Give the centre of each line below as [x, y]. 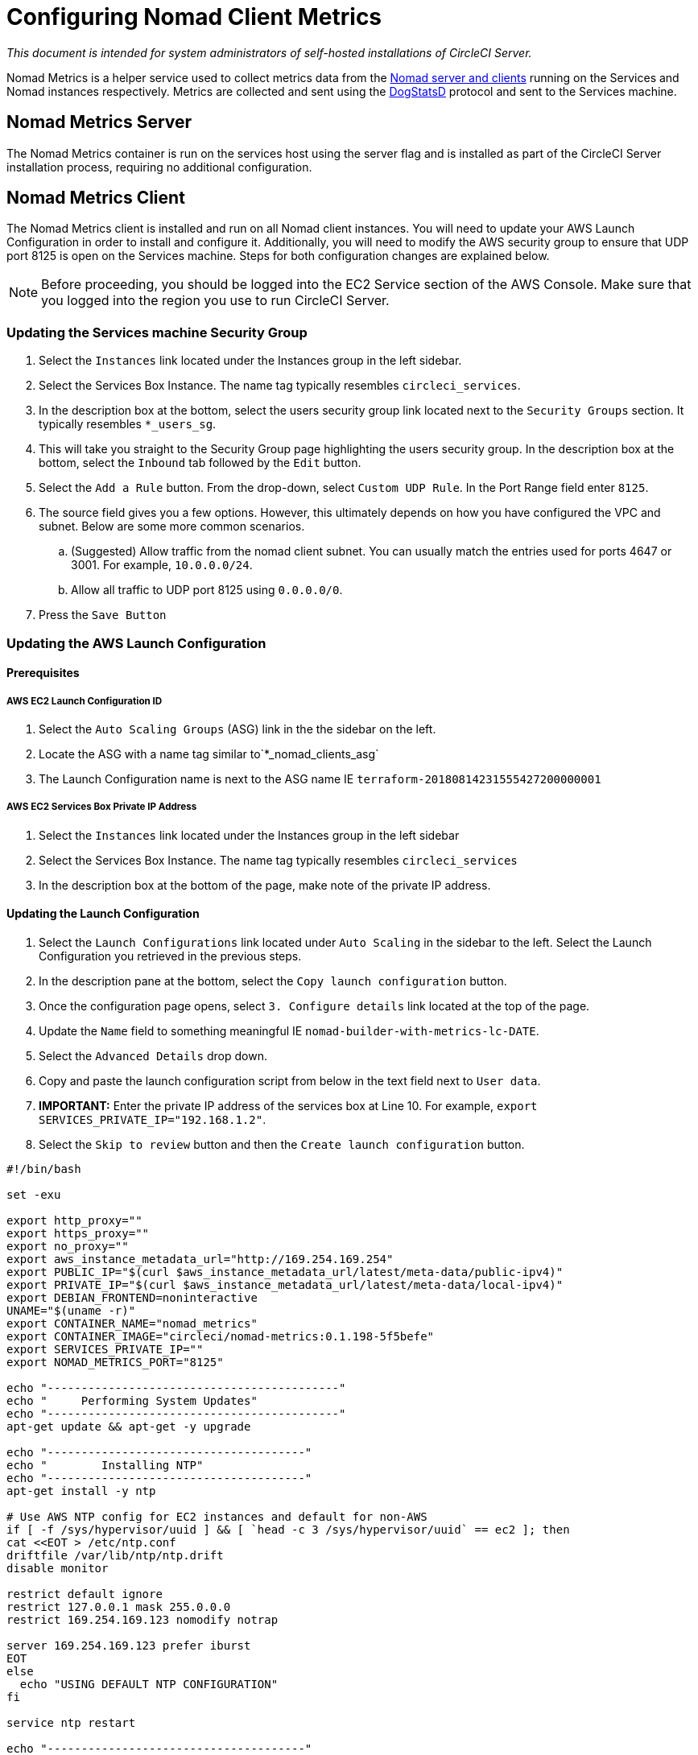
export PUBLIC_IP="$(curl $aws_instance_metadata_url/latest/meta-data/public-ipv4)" [285, 1272]
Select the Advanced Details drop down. [153, 1055]
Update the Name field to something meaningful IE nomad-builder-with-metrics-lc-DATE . [289, 1030]
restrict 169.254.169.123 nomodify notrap [142, 1619]
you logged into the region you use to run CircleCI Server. [215, 301]
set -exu [34, 1194]
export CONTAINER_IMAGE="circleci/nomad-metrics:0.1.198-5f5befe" [221, 1336]
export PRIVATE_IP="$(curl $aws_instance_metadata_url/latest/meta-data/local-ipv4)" [285, 1284]
